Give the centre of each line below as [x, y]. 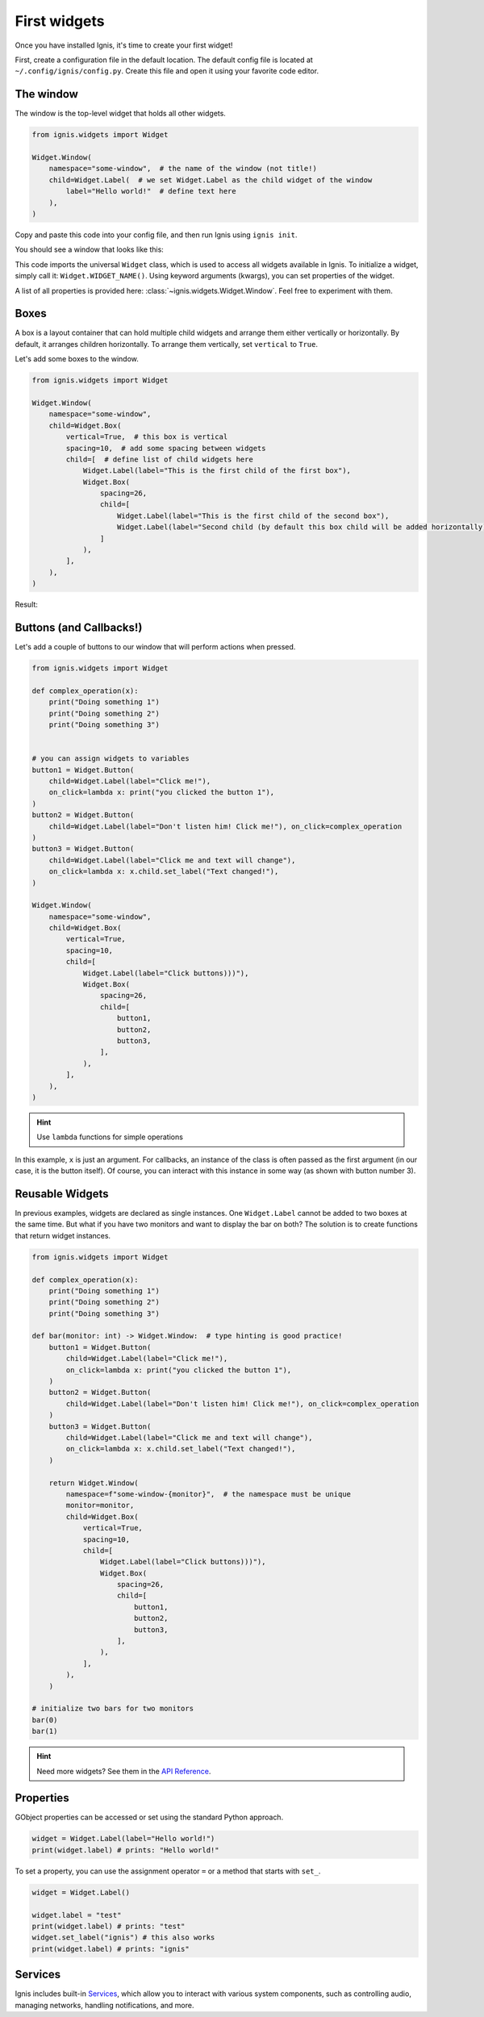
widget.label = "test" [77, 1915]
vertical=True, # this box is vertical [147, 437]
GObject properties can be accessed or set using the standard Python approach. [149, 1817]
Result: [26, 604]
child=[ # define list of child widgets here [159, 459]
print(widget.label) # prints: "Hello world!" [125, 1850]
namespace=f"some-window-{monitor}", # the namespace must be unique [208, 1494]
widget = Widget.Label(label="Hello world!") [123, 1839]
